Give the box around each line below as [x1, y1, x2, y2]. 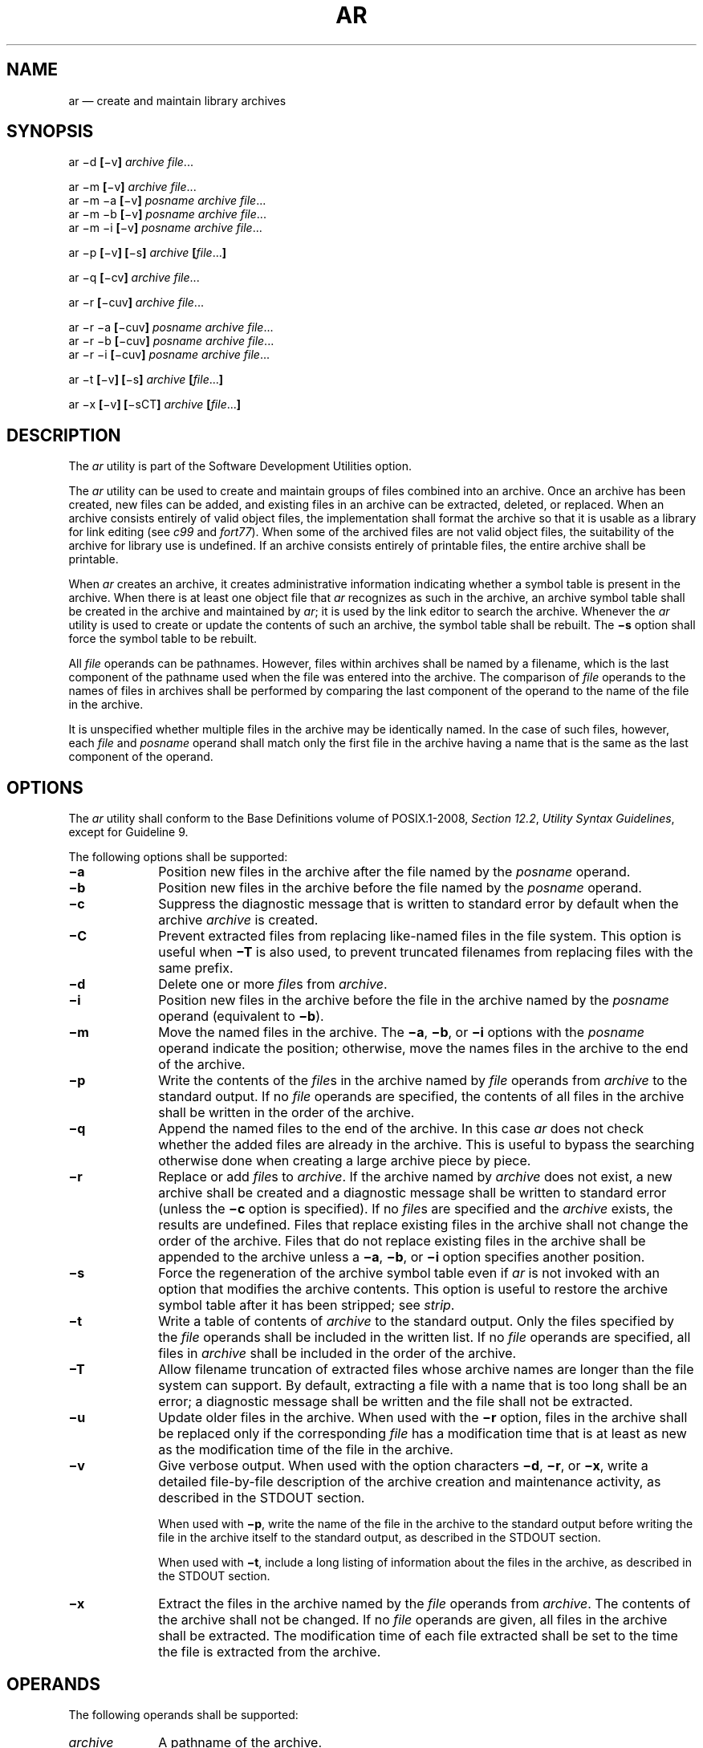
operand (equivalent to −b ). [158, 1008, 324, 1025]
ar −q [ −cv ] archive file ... [68, 270, 200, 285]
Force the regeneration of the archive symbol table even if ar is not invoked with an [158, 1265, 660, 1282]
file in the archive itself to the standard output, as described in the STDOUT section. [158, 1531, 601, 1545]
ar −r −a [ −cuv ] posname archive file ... [68, 320, 274, 335]
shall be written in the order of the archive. [158, 1104, 415, 1121]
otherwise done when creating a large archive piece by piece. [158, 1152, 531, 1169]
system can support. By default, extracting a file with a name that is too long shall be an [158, 1377, 688, 1394]
